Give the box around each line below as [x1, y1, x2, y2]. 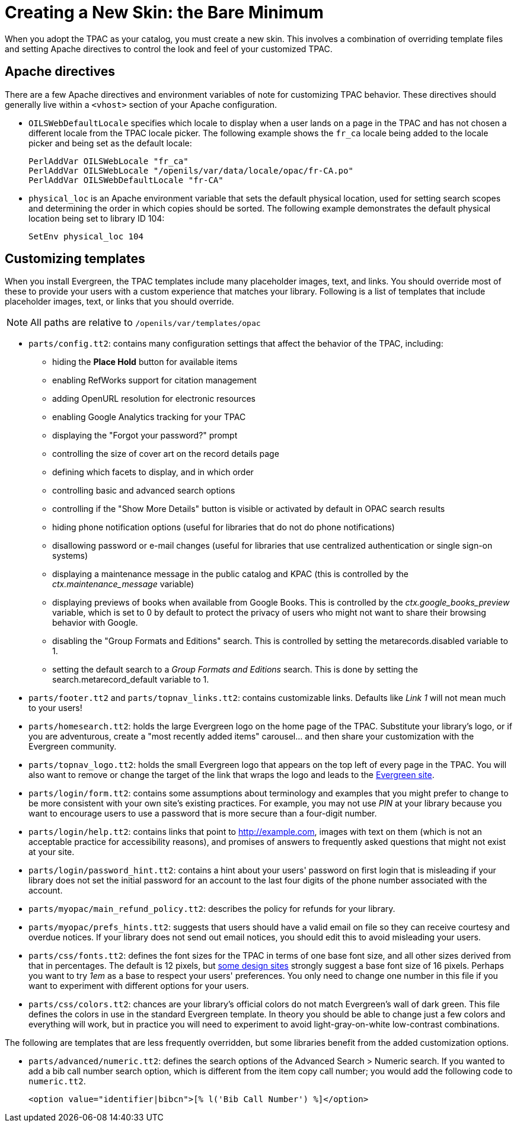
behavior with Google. [52, 617, 138, 628]
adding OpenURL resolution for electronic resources [52, 393, 256, 404]
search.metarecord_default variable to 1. [52, 674, 209, 685]
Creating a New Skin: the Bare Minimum [5, 2, 324, 23]
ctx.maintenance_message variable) [52, 579, 194, 590]
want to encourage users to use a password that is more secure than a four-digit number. [28, 808, 377, 819]
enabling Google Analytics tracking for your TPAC [52, 412, 246, 422]
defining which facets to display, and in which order [52, 467, 254, 478]
